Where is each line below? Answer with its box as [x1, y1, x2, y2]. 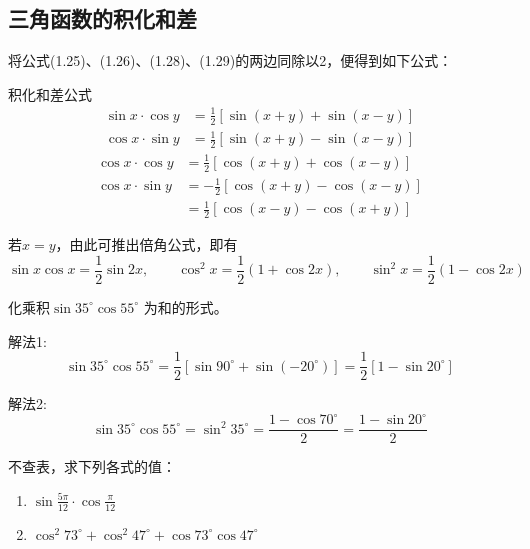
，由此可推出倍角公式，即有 [55, 234, 238, 255]
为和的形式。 [143, 296, 228, 317]
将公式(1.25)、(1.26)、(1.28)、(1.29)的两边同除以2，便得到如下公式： [8, 50, 453, 71]
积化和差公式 [8, 83, 92, 104]
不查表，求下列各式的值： [8, 456, 176, 477]
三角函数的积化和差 [8, 3, 197, 34]
